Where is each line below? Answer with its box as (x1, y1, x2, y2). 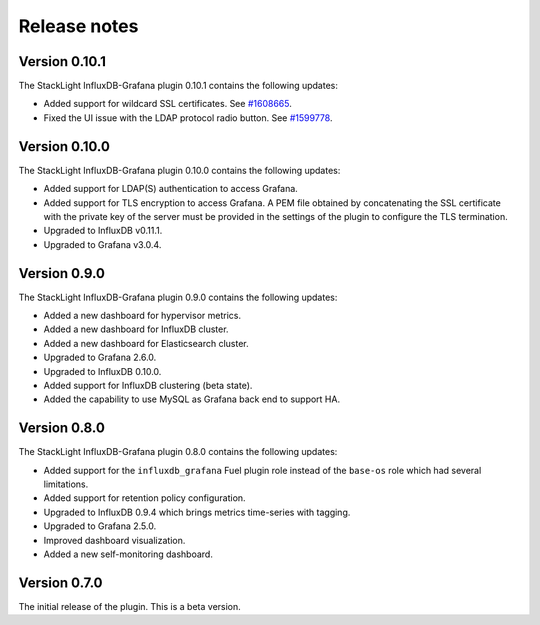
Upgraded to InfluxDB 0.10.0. (43, 365, 162, 377)
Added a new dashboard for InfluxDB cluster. (43, 323, 229, 335)
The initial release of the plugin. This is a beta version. (18, 600, 242, 612)
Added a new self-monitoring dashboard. (43, 548, 214, 560)
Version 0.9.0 (18, 265, 105, 282)
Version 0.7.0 (18, 574, 104, 591)
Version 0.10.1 (18, 53, 107, 70)
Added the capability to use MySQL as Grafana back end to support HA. (43, 393, 340, 405)
